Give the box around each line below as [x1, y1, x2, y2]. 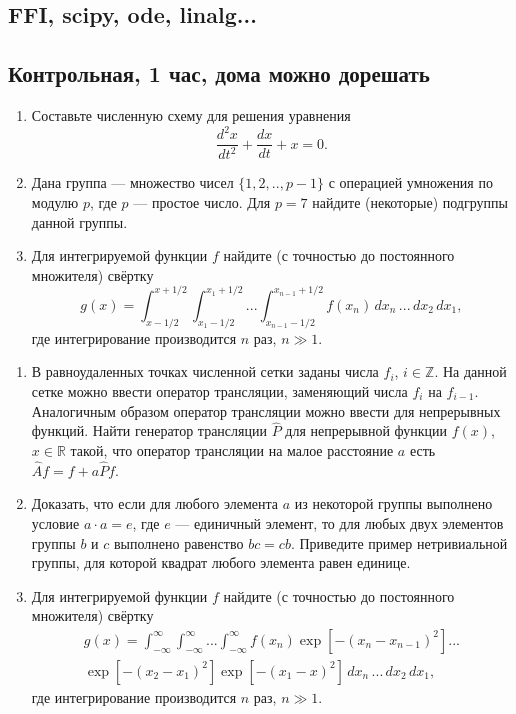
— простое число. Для [133, 192, 271, 213]
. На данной [434, 361, 507, 382]
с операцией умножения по [328, 172, 493, 193]
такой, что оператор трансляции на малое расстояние [70, 439, 394, 460]
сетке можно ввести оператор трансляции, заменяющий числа [31, 380, 408, 401]
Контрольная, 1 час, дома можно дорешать [8, 58, 430, 89]
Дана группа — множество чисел [31, 172, 234, 193]
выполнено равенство [113, 532, 244, 553]
